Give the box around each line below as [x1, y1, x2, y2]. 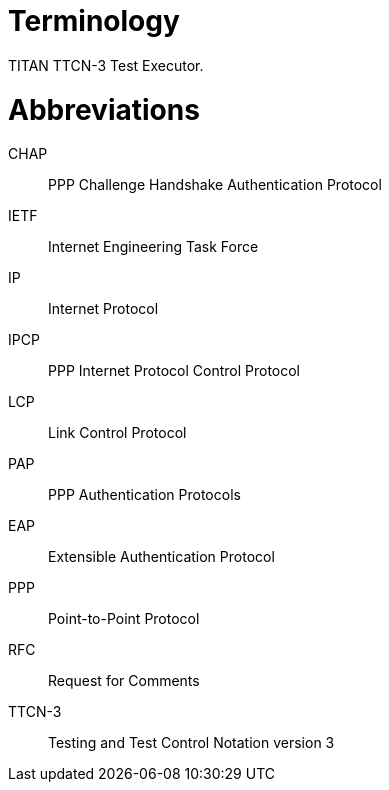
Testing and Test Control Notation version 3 [48, 734, 335, 752]
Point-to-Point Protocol [48, 610, 200, 628]
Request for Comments [48, 672, 200, 690]
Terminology [8, 4, 180, 38]
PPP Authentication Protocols [48, 486, 241, 504]
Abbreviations [8, 92, 200, 127]
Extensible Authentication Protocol [48, 548, 275, 566]
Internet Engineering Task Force [48, 238, 259, 256]
